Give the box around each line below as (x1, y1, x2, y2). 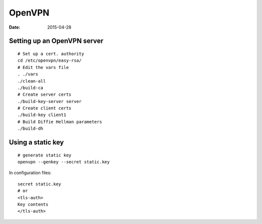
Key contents (17, 202, 49, 207)
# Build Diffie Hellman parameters (17, 119, 102, 124)
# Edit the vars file (17, 65, 69, 70)
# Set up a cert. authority (17, 51, 84, 56)
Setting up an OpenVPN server (9, 37, 104, 45)
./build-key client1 (17, 112, 66, 118)
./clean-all (17, 78, 46, 84)
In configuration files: (9, 170, 52, 176)
